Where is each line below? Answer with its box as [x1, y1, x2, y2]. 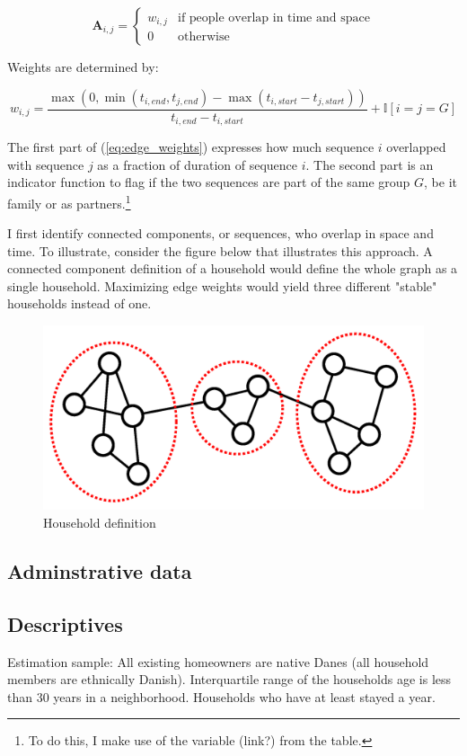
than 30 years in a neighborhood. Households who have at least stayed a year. [7, 687, 436, 706]
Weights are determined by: [7, 58, 159, 76]
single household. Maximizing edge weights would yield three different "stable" [7, 276, 437, 295]
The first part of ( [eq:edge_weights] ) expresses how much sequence [7, 138, 374, 156]
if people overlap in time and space [177, 11, 370, 24]
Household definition [43, 513, 156, 532]
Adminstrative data [7, 557, 192, 585]
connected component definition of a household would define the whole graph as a [7, 259, 458, 278]
